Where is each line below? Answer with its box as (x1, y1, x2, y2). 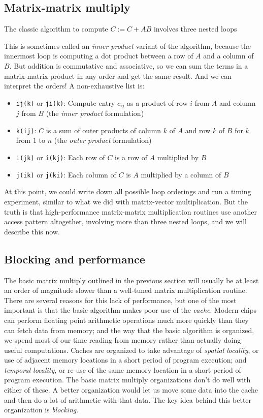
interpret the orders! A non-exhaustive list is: (4, 80, 145, 91)
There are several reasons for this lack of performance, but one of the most (4, 294, 237, 305)
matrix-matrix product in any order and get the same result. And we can (4, 70, 232, 81)
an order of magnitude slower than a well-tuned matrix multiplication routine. (4, 285, 247, 295)
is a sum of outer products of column (46, 125, 161, 135)
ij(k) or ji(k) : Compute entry (16, 97, 115, 108)
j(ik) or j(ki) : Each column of (16, 169, 116, 180)
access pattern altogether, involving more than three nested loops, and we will (4, 216, 247, 227)
